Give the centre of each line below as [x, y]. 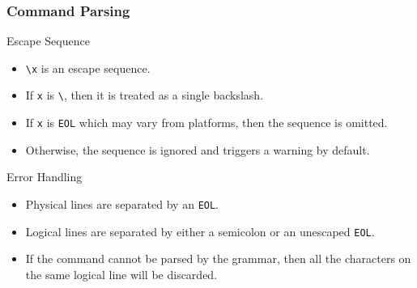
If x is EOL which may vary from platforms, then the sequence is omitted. [206, 123]
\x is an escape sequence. [88, 68]
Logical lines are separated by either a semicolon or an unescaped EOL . [200, 231]
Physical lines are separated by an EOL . [122, 203]
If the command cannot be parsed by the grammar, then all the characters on [218, 258]
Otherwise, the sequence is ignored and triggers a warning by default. [198, 149]
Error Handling [45, 177]
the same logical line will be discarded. [121, 274]
